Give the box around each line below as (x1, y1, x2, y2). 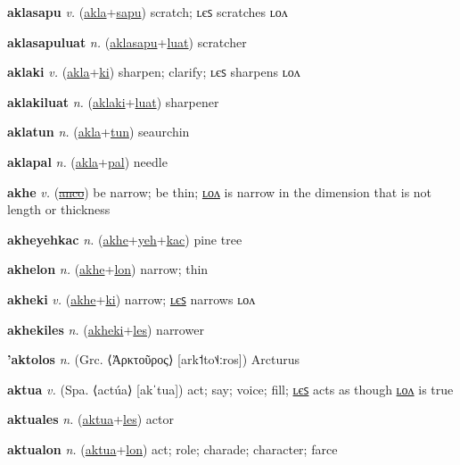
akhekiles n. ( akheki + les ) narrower (7, 320, 204, 338)
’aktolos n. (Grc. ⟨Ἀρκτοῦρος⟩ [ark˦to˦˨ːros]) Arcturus (7, 350, 300, 369)
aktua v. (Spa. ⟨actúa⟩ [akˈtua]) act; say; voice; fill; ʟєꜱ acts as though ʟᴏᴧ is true (7, 379, 454, 398)
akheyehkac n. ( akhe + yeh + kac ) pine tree (7, 229, 242, 248)
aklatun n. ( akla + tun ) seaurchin (7, 122, 190, 141)
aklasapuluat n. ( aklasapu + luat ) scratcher (7, 32, 247, 51)
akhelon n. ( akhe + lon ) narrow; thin (7, 260, 209, 278)
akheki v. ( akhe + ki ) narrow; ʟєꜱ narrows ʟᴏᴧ (7, 289, 256, 308)
